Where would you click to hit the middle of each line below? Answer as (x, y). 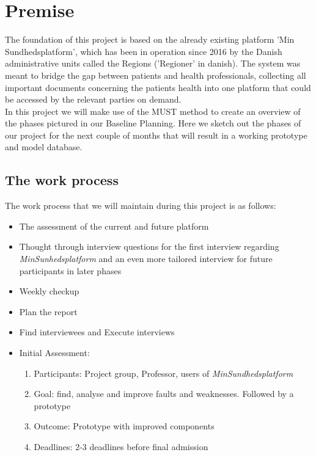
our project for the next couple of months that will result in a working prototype (156, 135)
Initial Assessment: (54, 353)
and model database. (44, 147)
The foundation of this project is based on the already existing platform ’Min (150, 39)
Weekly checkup (49, 291)
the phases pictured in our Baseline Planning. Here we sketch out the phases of (153, 123)
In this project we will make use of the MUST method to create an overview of (153, 111)
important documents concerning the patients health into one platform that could (158, 87)
